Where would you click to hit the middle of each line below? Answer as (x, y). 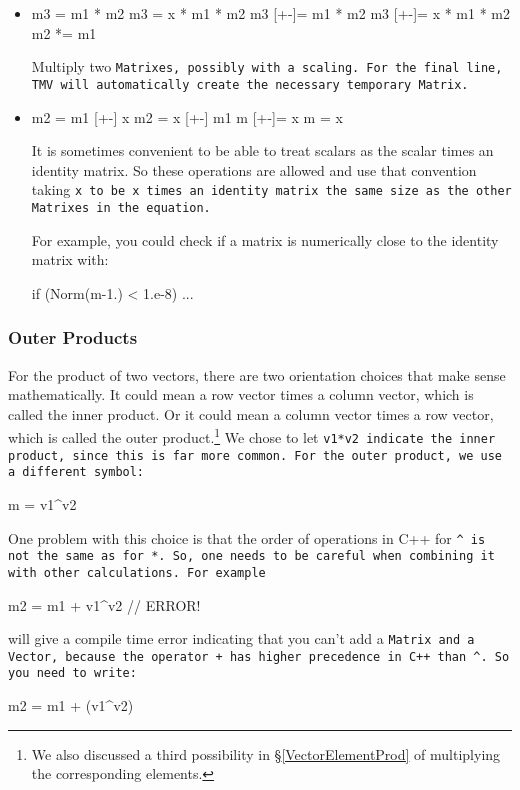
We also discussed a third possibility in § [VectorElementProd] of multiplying (266, 753)
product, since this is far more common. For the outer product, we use (255, 455)
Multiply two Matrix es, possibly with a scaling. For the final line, (267, 66)
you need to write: (72, 673)
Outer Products (73, 337)
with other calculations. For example (137, 572)
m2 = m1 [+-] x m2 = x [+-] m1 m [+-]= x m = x (187, 116)
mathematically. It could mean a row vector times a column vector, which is (241, 394)
